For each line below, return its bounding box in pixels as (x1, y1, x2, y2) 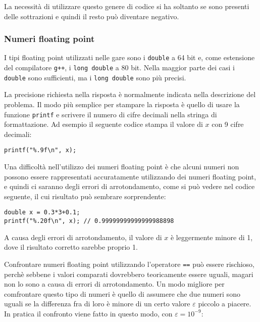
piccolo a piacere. (198, 298, 251, 309)
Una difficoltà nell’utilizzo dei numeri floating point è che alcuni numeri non (4, 161, 239, 172)
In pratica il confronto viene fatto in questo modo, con (4, 308, 173, 318)
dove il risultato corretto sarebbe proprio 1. (4, 242, 138, 252)
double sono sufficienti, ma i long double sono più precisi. (4, 72, 186, 82)
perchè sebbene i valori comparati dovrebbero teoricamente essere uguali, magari (4, 268, 253, 279)
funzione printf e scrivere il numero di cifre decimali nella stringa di (4, 109, 217, 119)
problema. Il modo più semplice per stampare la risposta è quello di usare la (4, 99, 240, 109)
